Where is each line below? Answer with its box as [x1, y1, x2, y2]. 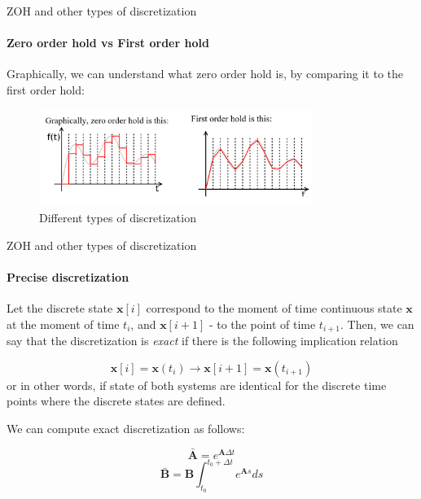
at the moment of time [7, 315, 120, 332]
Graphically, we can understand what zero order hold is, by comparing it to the [7, 65, 404, 82]
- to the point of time [208, 315, 316, 332]
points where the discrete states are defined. [7, 392, 226, 409]
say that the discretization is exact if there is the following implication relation [7, 332, 398, 349]
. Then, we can [340, 315, 414, 332]
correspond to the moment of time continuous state [146, 300, 402, 317]
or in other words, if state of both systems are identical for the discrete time [7, 376, 387, 393]
